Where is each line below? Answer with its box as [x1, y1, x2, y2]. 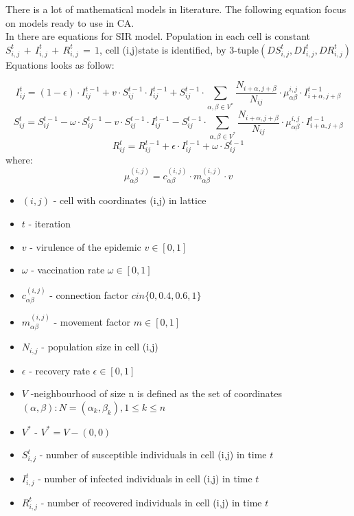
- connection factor [49, 287, 129, 302]
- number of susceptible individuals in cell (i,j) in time [39, 447, 267, 462]
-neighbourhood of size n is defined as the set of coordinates [30, 386, 283, 401]
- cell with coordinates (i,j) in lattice [53, 193, 206, 207]
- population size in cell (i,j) [41, 339, 158, 354]
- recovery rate [29, 363, 90, 377]
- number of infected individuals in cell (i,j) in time [38, 471, 252, 486]
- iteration [28, 216, 71, 230]
